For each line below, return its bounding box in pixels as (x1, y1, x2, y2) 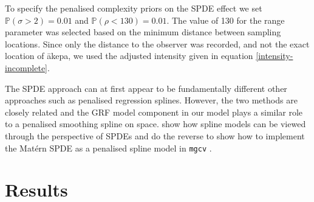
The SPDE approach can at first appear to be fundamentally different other (5, 82, 287, 94)
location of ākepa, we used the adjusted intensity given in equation (5, 49, 253, 62)
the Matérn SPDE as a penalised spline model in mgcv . (5, 141, 212, 154)
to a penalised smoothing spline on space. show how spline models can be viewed (5, 117, 306, 130)
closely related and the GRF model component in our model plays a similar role (5, 105, 303, 118)
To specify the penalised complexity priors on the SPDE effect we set (5, 2, 262, 14)
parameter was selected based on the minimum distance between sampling (5, 26, 281, 38)
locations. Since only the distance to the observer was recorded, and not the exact (5, 37, 310, 50)
